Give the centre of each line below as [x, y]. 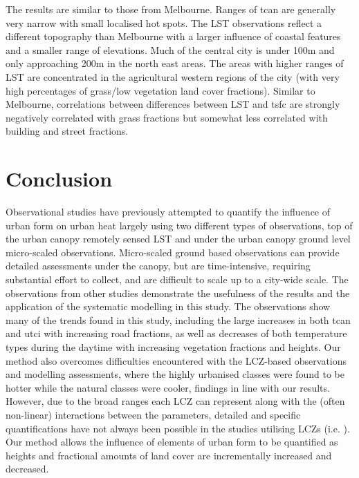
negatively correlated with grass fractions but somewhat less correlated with [167, 117]
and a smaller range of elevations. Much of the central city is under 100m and [170, 49]
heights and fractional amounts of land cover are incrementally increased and [169, 455]
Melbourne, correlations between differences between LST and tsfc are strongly [173, 104]
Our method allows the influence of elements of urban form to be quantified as [172, 442]
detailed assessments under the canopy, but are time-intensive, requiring [158, 266]
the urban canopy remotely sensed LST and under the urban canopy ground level [178, 239]
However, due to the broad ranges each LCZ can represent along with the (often [175, 401]
